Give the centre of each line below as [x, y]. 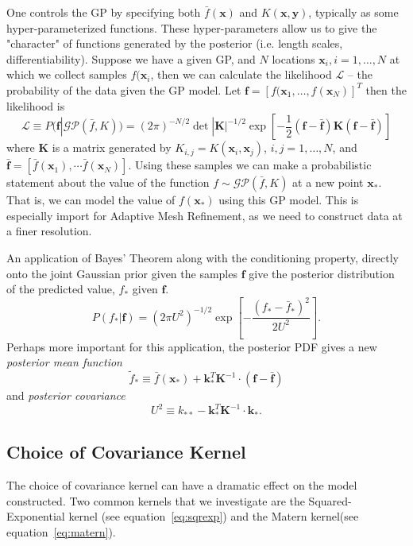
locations [293, 58]
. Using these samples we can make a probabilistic [250, 165]
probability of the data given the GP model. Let [124, 89]
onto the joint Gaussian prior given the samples [122, 273]
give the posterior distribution [322, 273]
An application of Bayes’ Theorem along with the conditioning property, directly [203, 257]
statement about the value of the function [108, 182]
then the [386, 89]
